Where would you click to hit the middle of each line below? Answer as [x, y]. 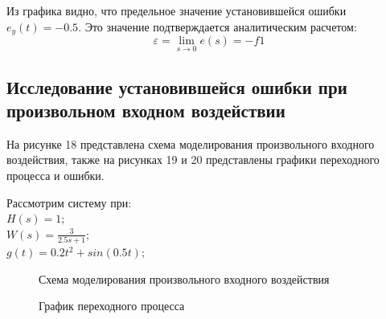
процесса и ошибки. [55, 176]
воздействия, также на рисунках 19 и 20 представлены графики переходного [193, 159]
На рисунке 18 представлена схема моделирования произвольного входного [191, 143]
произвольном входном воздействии [146, 110]
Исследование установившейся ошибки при [177, 86]
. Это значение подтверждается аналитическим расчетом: [218, 26]
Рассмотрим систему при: [69, 202]
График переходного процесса [112, 306]
